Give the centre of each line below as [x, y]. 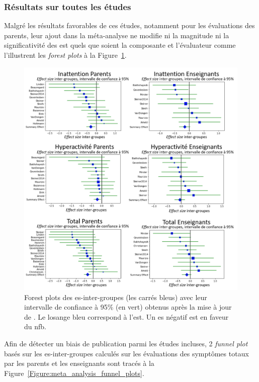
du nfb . [35, 326]
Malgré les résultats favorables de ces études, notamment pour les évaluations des [129, 25]
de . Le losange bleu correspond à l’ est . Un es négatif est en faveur [126, 316]
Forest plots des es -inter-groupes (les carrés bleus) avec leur [116, 297]
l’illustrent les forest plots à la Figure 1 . [65, 55]
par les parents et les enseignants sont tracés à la [79, 363]
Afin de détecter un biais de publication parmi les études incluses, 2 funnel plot [126, 344]
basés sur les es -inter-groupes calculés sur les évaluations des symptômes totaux [126, 353]
